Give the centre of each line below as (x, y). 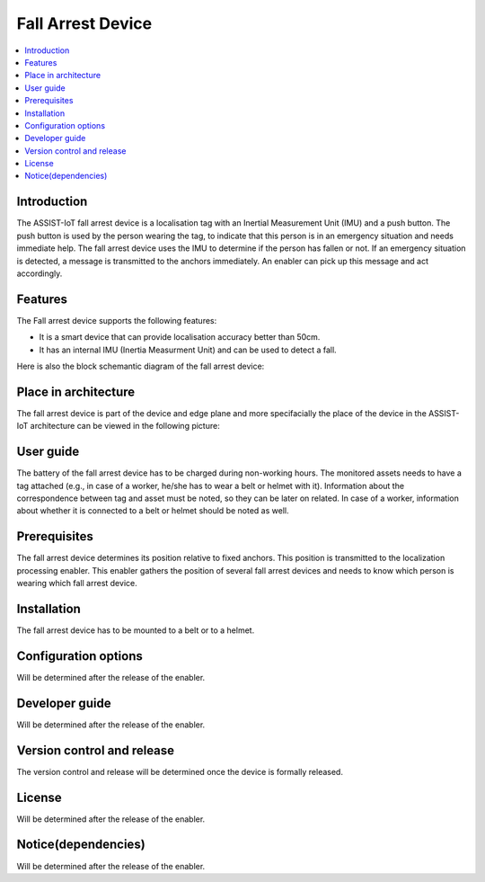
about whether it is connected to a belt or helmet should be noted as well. (153, 511)
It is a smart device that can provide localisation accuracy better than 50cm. (180, 337)
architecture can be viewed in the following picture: (125, 426)
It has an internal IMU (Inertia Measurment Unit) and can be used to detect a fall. (188, 350)
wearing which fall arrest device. (77, 584)
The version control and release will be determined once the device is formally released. (180, 771)
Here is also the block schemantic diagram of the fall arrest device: (141, 366)
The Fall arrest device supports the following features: (117, 320)
